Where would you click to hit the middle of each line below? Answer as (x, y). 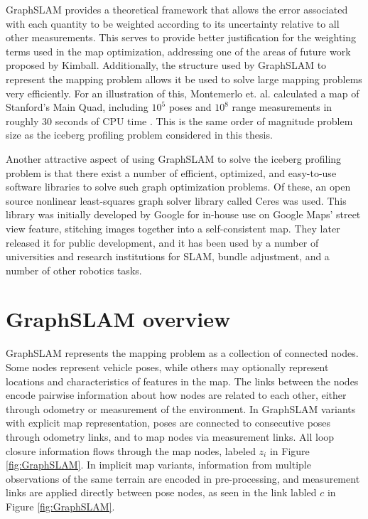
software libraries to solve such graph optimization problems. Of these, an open (178, 187)
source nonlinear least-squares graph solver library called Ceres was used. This (176, 200)
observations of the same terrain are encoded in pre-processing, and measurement (183, 478)
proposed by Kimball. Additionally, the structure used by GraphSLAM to (166, 65)
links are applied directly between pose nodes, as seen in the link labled (161, 492)
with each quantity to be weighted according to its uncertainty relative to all (173, 23)
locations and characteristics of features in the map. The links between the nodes (182, 381)
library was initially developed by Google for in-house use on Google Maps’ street (183, 214)
